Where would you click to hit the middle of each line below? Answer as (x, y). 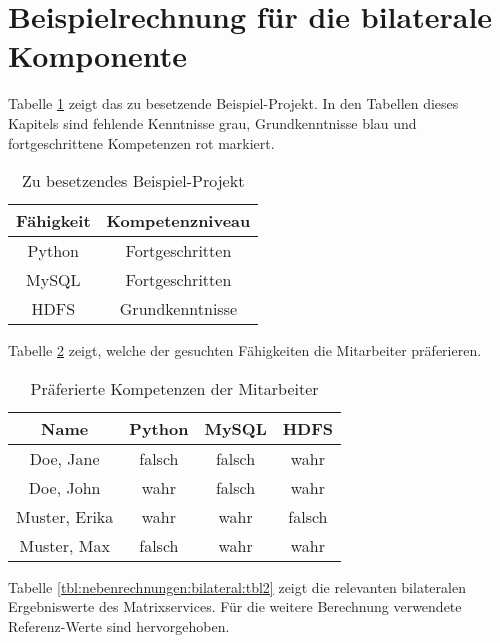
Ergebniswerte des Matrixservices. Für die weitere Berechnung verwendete (235, 606)
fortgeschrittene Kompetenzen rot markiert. (141, 142)
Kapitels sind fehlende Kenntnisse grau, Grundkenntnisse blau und (212, 122)
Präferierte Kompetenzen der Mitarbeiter (174, 388)
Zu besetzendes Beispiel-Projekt (133, 181)
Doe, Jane (64, 458)
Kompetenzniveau (178, 221)
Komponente (98, 55)
